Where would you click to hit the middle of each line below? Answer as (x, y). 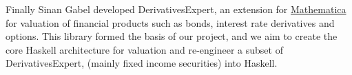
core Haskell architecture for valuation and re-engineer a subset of (144, 49)
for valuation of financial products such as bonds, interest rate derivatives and (170, 22)
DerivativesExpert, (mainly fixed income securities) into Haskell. (142, 63)
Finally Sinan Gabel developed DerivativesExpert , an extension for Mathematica (176, 9)
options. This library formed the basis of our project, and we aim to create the (172, 36)
